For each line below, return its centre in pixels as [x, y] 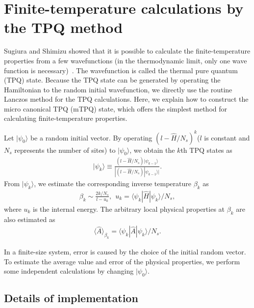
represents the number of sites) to [65, 150]
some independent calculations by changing [69, 271]
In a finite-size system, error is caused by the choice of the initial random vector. [125, 252]
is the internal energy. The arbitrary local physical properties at [129, 209]
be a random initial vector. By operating [91, 137]
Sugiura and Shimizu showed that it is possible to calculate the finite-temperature [127, 51]
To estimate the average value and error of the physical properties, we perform [122, 261]
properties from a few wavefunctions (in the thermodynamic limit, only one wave [126, 60]
